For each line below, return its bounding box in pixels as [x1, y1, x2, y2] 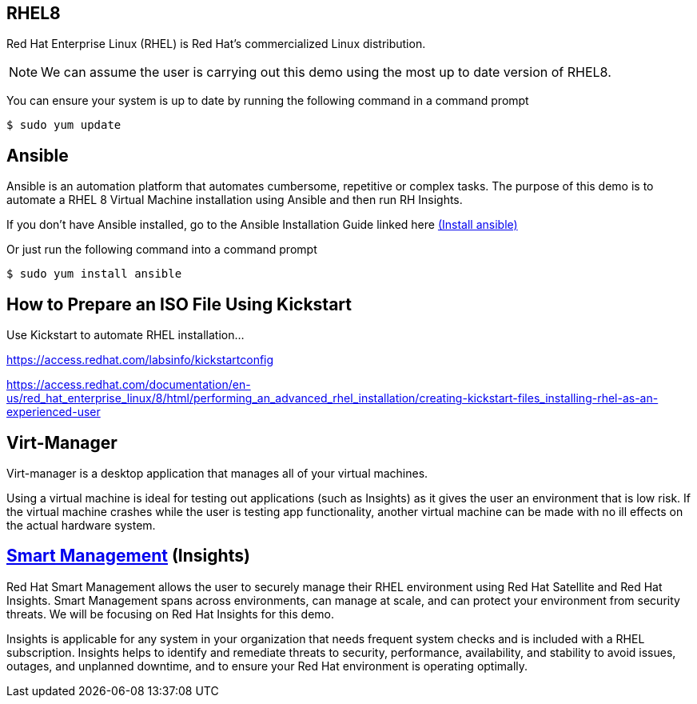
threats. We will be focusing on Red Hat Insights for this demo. [6, 606, 334, 621]
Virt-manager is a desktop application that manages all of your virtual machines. [6, 466, 428, 480]
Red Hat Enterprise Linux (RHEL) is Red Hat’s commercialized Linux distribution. [6, 37, 426, 51]
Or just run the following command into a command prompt [6, 242, 317, 257]
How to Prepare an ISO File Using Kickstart [6, 294, 352, 314]
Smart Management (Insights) [6, 546, 250, 566]
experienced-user [6, 405, 101, 419]
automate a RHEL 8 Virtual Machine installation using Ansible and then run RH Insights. [6, 193, 463, 207]
